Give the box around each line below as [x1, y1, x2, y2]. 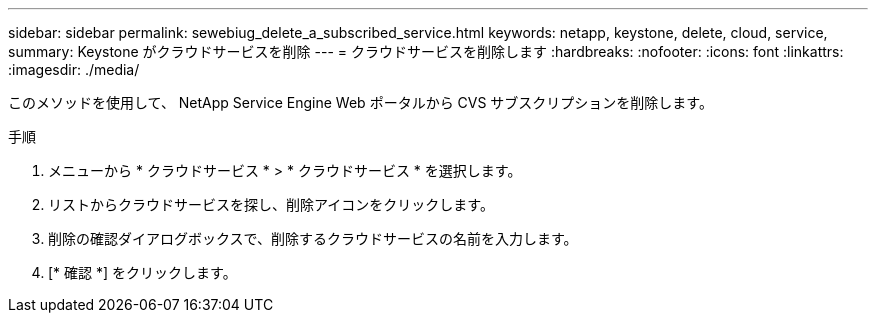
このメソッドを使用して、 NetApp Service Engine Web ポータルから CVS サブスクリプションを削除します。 [8, 94, 713, 111]
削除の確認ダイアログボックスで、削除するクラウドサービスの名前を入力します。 [48, 230, 578, 247]
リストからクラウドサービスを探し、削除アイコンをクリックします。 [48, 196, 494, 213]
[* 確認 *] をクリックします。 [48, 264, 237, 281]
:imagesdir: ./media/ [8, 61, 140, 78]
